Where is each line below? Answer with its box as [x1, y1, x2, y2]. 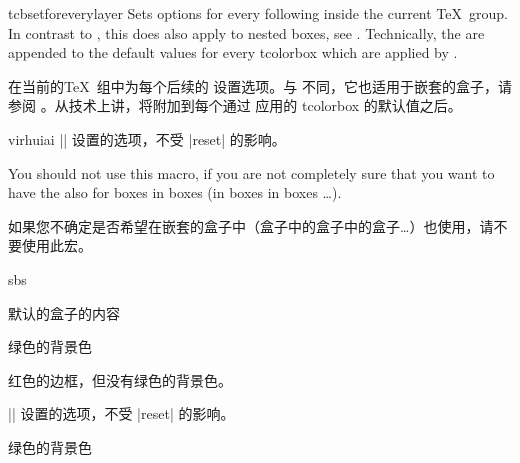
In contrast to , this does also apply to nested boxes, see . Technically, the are [8, 22, 485, 43]
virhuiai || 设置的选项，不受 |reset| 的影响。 [8, 128, 286, 149]
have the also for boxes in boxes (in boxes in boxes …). [8, 182, 342, 203]
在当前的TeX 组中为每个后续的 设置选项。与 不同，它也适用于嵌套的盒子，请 [8, 75, 512, 96]
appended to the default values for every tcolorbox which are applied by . [8, 42, 458, 63]
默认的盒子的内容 [8, 302, 120, 323]
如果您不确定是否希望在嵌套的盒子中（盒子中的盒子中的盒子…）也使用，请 [8, 215, 494, 236]
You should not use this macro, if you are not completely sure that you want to [8, 162, 495, 183]
